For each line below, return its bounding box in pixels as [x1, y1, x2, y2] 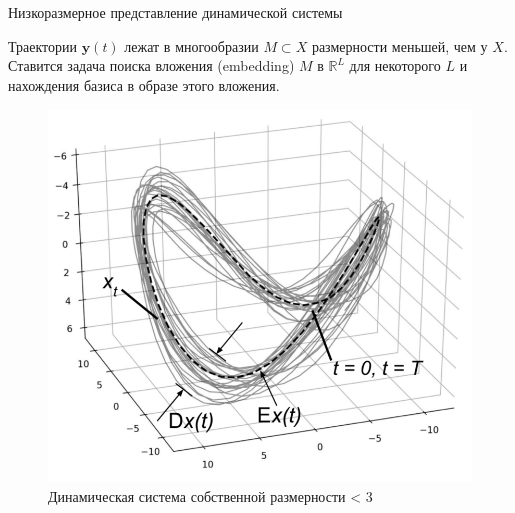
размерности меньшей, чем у [311, 35, 488, 56]
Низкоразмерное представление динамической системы [8, 2, 343, 22]
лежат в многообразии [124, 35, 259, 56]
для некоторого [349, 55, 441, 76]
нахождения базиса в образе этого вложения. [8, 74, 280, 95]
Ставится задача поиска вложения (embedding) [8, 55, 295, 76]
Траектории [8, 35, 77, 56]
